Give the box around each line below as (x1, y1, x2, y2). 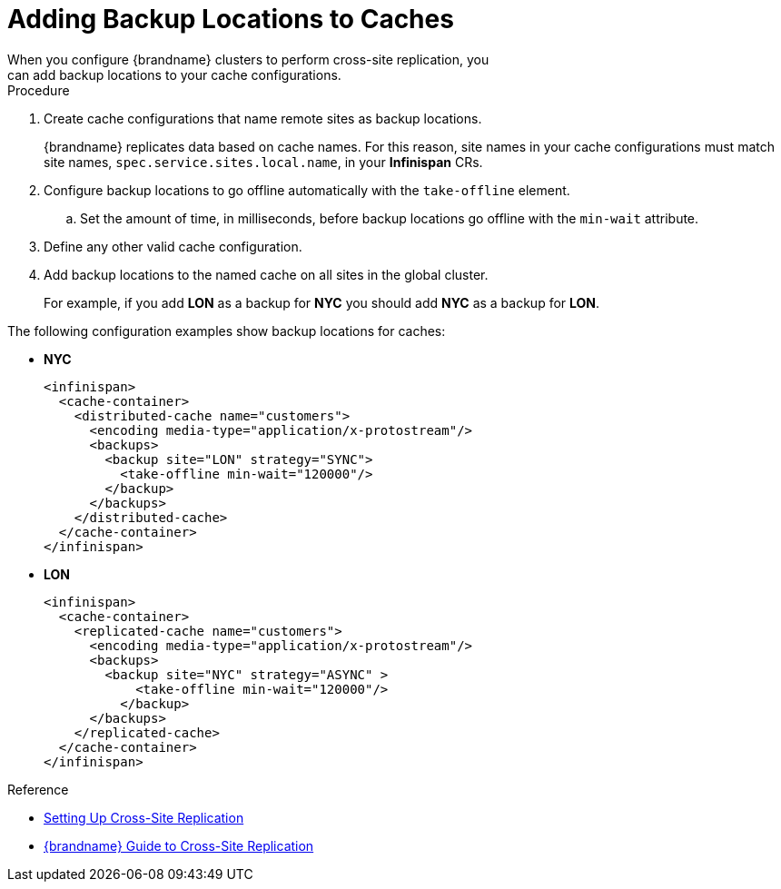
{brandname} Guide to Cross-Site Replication (44, 837, 314, 854)
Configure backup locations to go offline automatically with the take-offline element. (44, 182, 570, 198)
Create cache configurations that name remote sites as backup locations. (44, 110, 482, 126)
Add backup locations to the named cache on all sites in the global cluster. (44, 266, 489, 282)
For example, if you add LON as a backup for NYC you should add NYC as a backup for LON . (44, 294, 600, 311)
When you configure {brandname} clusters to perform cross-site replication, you (7, 51, 489, 67)
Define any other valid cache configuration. (44, 238, 302, 254)
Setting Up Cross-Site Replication (44, 809, 244, 825)
